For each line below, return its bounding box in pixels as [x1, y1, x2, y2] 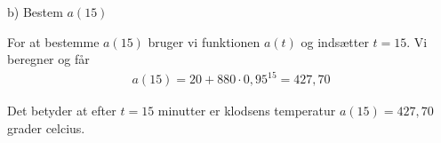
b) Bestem [7, 3, 63, 20]
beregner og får [7, 50, 90, 68]
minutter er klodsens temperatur [157, 101, 336, 120]
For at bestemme [7, 32, 100, 51]
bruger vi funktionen [148, 32, 261, 51]
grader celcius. [7, 118, 85, 137]
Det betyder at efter [7, 101, 116, 120]
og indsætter [301, 32, 369, 51]
